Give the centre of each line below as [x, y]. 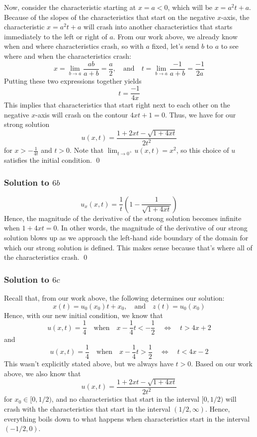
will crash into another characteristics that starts [158, 27]
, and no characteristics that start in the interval [125, 399]
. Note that [87, 150]
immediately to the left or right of [56, 36]
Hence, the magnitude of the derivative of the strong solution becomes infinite [123, 218]
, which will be [190, 7]
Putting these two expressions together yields [73, 80]
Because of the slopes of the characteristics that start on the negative [110, 17]
